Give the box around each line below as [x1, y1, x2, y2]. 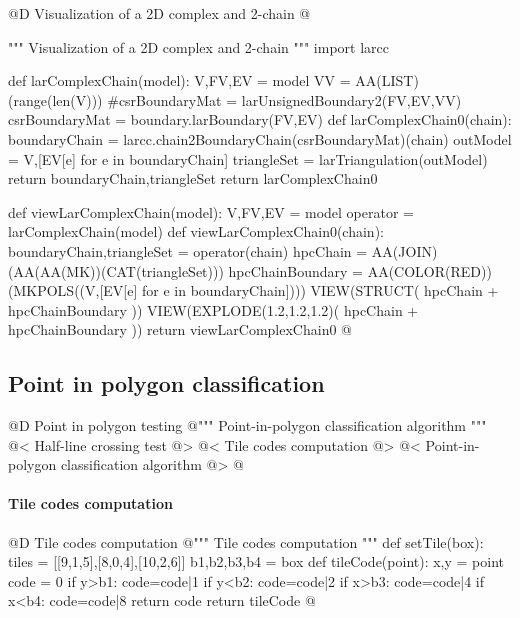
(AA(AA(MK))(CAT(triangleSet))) [8, 260, 224, 281]
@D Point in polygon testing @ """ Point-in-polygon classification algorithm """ [8, 415, 487, 436]
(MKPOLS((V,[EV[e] [8, 280, 138, 301]
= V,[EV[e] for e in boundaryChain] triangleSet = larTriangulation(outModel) [8, 148, 488, 169]
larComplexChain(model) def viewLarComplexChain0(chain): [8, 221, 384, 242]
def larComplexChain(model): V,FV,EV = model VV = [8, 70, 351, 91]
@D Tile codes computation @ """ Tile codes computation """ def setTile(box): [8, 531, 484, 552]
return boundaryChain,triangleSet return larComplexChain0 [8, 168, 378, 189]
